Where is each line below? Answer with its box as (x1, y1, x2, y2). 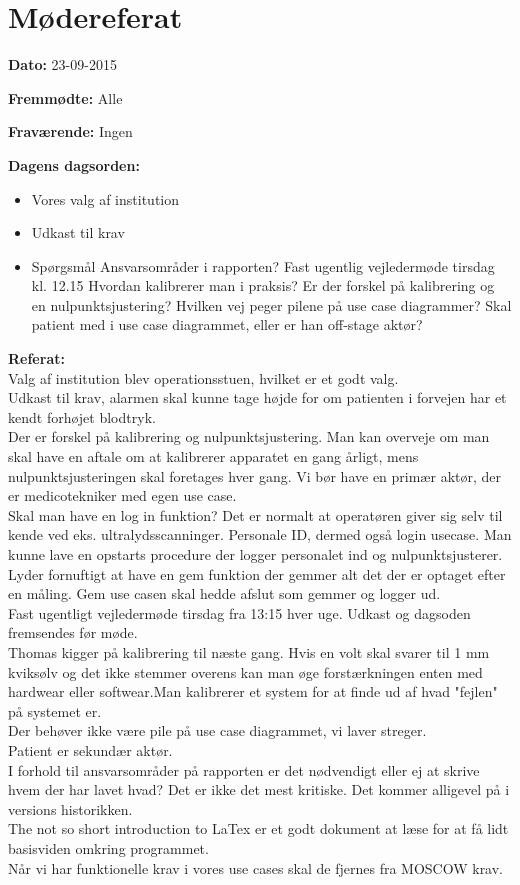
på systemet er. (8, 700, 102, 721)
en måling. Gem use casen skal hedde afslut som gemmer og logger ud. (8, 583, 441, 604)
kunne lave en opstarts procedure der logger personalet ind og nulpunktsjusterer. (8, 544, 503, 564)
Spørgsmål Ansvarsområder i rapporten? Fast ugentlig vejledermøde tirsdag (31, 255, 495, 276)
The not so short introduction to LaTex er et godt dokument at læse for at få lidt (8, 818, 509, 839)
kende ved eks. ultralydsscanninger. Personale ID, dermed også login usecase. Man (8, 524, 512, 545)
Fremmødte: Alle (8, 87, 123, 108)
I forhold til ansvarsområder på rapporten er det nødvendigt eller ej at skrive (8, 759, 480, 780)
